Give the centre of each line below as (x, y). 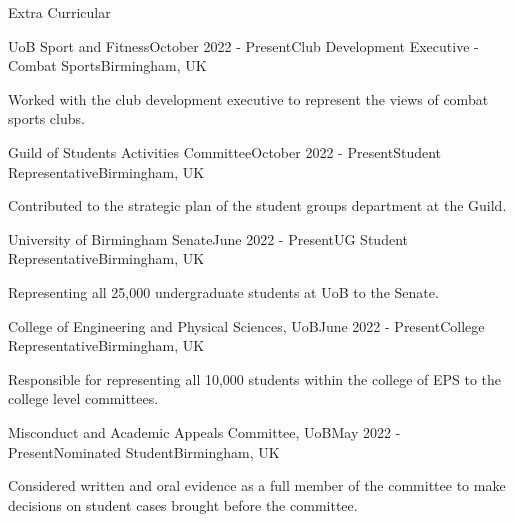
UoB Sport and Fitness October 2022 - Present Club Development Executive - (243, 45)
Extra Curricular (59, 12)
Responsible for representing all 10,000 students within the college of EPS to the (255, 378)
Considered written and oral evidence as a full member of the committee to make (257, 485)
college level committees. (83, 398)
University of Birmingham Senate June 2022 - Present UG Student (208, 238)
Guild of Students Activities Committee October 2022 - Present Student (225, 151)
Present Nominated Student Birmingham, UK (144, 451)
